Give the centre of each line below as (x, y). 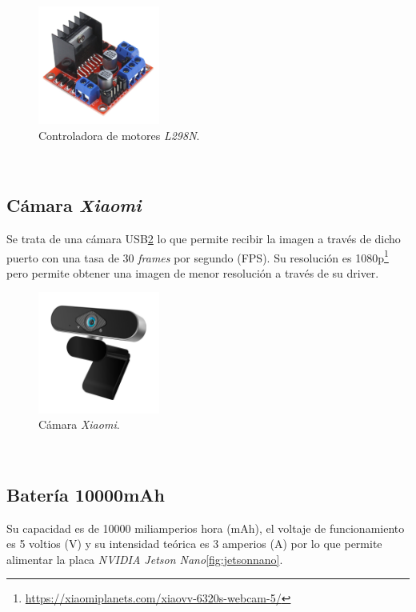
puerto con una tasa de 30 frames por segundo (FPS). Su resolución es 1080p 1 (198, 256)
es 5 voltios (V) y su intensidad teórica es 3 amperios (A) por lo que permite (194, 544)
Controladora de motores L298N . (119, 135)
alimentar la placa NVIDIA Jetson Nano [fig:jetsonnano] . (145, 559)
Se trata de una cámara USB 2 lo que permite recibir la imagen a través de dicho (204, 238)
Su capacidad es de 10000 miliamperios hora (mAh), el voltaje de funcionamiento (206, 528)
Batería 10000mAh (86, 494)
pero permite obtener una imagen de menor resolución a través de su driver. (193, 272)
